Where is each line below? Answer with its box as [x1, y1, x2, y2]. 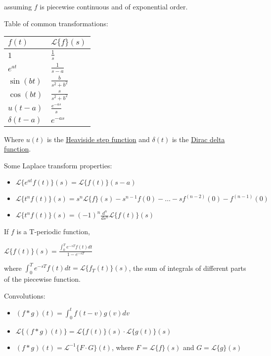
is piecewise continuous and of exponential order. [40, 1, 188, 11]
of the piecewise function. [4, 274, 81, 284]
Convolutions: [4, 290, 45, 301]
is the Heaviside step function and [46, 134, 150, 144]
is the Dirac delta [172, 134, 225, 144]
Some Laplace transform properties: [4, 160, 112, 170]
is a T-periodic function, [16, 226, 90, 237]
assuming [4, 1, 32, 11]
